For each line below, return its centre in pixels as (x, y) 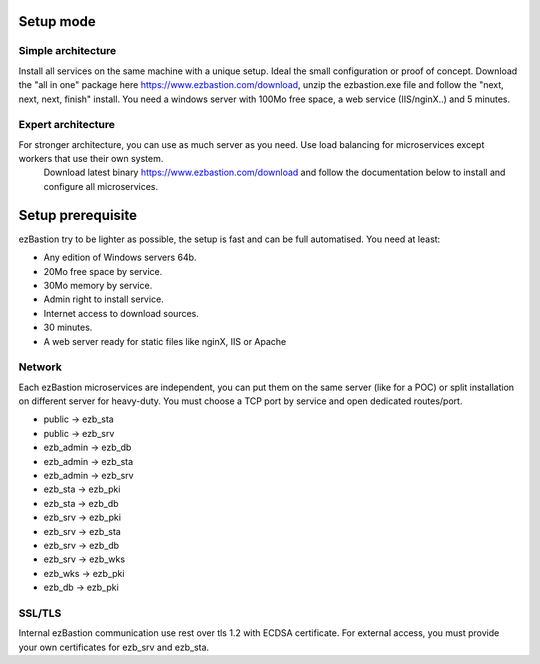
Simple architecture (67, 51)
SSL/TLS (40, 613)
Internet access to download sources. (121, 313)
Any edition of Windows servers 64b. (120, 257)
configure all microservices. (101, 186)
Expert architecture (66, 125)
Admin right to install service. (103, 299)
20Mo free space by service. (103, 271)
